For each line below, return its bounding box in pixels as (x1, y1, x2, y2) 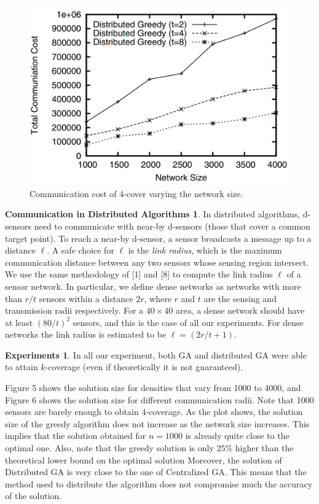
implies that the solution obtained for (5, 429, 146, 442)
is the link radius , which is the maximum (128, 244, 282, 257)
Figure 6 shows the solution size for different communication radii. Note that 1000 (5, 393, 314, 406)
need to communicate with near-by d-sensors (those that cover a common (34, 219, 310, 232)
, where (144, 292, 171, 304)
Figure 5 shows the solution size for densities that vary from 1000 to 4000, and (5, 381, 301, 394)
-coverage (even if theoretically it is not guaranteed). (45, 360, 243, 373)
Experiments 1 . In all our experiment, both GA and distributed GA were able (5, 348, 307, 361)
